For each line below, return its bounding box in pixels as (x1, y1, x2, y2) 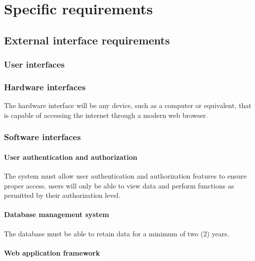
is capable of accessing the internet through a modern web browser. (4, 110, 208, 120)
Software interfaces (4, 131, 81, 143)
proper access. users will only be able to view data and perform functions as (4, 180, 234, 190)
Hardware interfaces (4, 80, 86, 93)
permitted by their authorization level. (4, 190, 121, 200)
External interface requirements (4, 32, 170, 47)
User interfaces (4, 58, 65, 71)
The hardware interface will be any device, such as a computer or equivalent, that (4, 100, 252, 111)
